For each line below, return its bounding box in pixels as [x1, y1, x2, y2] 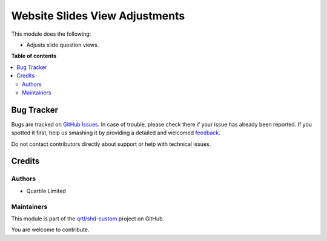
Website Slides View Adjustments [11, 9, 185, 22]
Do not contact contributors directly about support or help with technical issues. [11, 140, 211, 148]
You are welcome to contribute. [11, 226, 90, 233]
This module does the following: [11, 30, 91, 38]
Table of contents [11, 52, 57, 60]
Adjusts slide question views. [26, 41, 99, 48]
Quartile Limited [26, 187, 66, 194]
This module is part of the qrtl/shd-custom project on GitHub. [11, 215, 165, 222]
